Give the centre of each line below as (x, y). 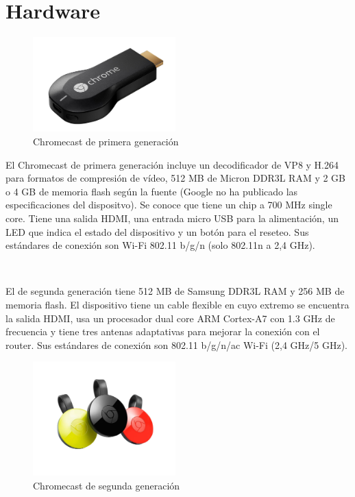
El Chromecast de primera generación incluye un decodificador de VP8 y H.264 (172, 164)
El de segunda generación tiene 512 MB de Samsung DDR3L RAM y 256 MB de (175, 291)
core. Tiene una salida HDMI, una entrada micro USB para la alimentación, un (172, 218)
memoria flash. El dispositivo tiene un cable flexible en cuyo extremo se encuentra (177, 305)
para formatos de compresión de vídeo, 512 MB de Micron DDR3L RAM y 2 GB (176, 178)
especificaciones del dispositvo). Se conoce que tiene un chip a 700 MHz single (169, 205)
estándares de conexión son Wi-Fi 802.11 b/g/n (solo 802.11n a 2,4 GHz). (160, 245)
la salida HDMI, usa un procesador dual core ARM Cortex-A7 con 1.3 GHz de (170, 318)
